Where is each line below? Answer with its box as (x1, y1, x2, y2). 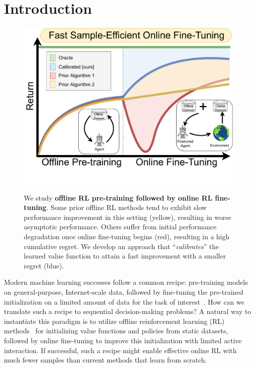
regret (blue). (24, 260, 64, 270)
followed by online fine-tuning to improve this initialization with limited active (4, 335, 242, 345)
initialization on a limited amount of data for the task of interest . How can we (4, 296, 245, 307)
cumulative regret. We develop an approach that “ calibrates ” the (24, 241, 219, 251)
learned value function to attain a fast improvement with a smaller (24, 251, 226, 261)
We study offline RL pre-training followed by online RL (24, 192, 212, 203)
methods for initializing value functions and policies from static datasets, (4, 325, 228, 336)
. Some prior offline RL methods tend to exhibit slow (46, 202, 207, 212)
